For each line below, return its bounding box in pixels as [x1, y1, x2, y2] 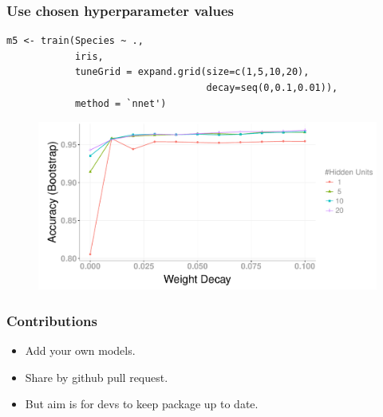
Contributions [6, 310, 97, 330]
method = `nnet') [74, 97, 167, 109]
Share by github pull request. [25, 368, 168, 385]
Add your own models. [25, 342, 136, 359]
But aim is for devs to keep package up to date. [25, 395, 259, 412]
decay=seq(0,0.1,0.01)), [206, 82, 338, 93]
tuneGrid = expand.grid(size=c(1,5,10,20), [74, 66, 310, 78]
